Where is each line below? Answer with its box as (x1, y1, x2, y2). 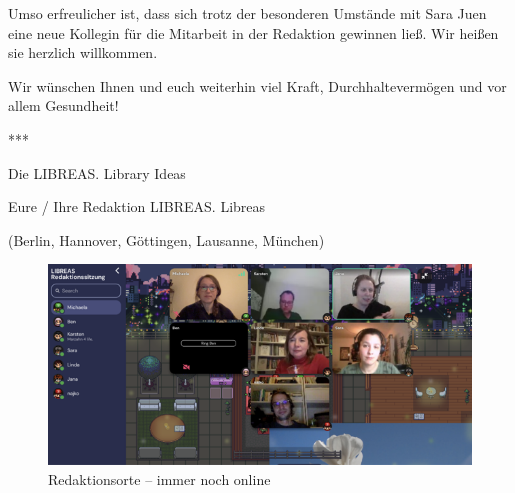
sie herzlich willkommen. (8, 42, 158, 63)
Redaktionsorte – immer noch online (48, 469, 271, 490)
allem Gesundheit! (8, 95, 119, 116)
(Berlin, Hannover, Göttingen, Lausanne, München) (8, 229, 325, 250)
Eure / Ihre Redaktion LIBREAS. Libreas (8, 196, 266, 217)
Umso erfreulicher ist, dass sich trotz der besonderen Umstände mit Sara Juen (8, 3, 487, 23)
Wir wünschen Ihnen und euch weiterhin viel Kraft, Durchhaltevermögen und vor (8, 75, 507, 96)
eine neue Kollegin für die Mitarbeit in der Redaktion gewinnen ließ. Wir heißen (8, 22, 499, 43)
